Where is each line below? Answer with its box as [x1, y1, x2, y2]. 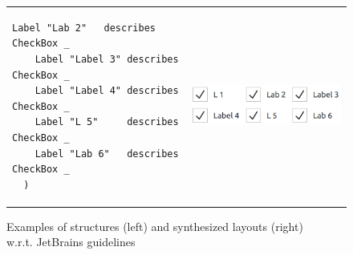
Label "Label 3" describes [34, 53, 179, 65]
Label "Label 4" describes [34, 85, 179, 97]
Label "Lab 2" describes [12, 22, 156, 34]
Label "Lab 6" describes [34, 148, 179, 160]
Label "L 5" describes [34, 116, 179, 128]
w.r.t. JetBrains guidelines [6, 233, 136, 250]
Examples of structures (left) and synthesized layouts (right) [6, 217, 303, 234]
